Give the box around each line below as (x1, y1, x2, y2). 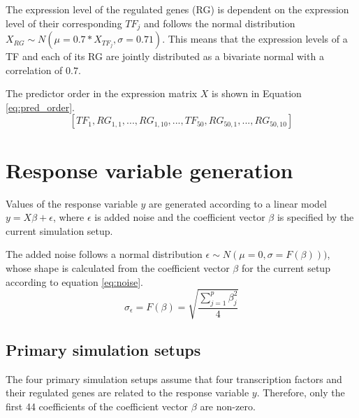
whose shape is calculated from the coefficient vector (6, 260, 230, 275)
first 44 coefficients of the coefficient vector (6, 399, 189, 414)
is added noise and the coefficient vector (94, 210, 265, 224)
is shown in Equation (212, 86, 302, 101)
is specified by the (277, 210, 354, 224)
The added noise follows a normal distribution (6, 247, 203, 261)
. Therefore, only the (256, 385, 345, 400)
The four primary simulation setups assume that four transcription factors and (6, 371, 342, 386)
